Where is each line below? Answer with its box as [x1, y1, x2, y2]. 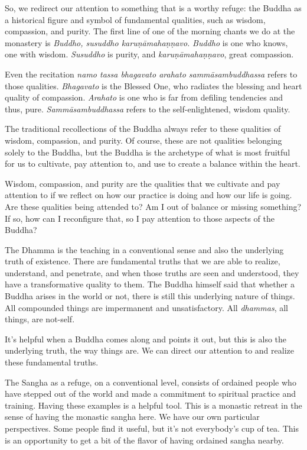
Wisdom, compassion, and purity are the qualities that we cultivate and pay [5, 177, 280, 189]
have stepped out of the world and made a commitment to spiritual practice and [5, 387, 296, 400]
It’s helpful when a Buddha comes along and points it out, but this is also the [5, 332, 287, 345]
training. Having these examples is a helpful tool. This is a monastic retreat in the [5, 399, 302, 411]
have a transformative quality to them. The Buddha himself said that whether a [5, 278, 295, 290]
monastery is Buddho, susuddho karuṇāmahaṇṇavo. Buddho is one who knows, [5, 36, 288, 48]
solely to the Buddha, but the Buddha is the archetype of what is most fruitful [5, 145, 290, 158]
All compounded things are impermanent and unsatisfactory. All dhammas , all [5, 301, 288, 313]
